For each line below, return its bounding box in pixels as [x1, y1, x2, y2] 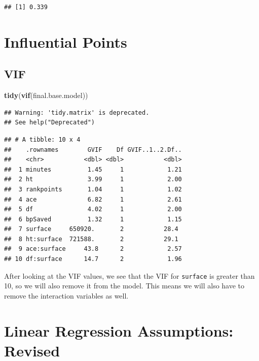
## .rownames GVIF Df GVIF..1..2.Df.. [4, 146, 182, 153]
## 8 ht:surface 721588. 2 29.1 [4, 235, 178, 243]
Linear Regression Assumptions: [4, 320, 234, 341]
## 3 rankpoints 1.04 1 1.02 [4, 185, 182, 193]
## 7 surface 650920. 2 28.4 [4, 225, 178, 233]
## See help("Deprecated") [4, 119, 95, 126]
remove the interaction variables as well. [4, 290, 129, 301]
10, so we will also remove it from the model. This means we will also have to [4, 280, 245, 291]
